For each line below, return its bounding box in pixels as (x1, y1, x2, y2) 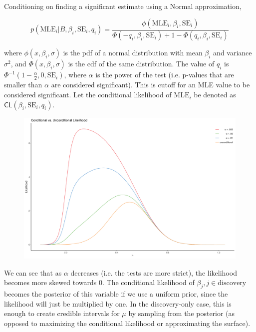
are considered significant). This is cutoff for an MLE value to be (51, 79, 250, 90)
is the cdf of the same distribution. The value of (68, 58, 215, 69)
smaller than (4, 79, 42, 90)
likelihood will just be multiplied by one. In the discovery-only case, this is (4, 298, 232, 309)
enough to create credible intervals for (4, 308, 120, 319)
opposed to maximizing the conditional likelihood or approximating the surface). (4, 318, 251, 328)
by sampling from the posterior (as (128, 308, 235, 319)
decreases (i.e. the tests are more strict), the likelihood (70, 267, 237, 278)
